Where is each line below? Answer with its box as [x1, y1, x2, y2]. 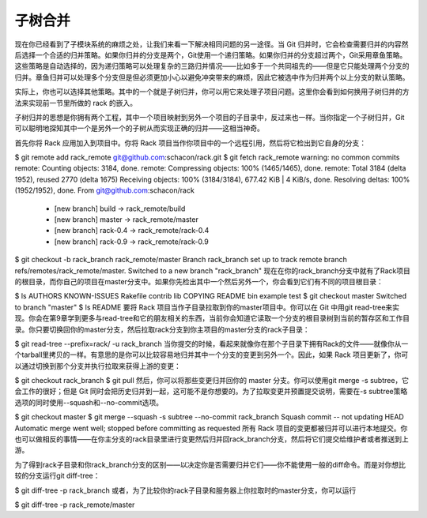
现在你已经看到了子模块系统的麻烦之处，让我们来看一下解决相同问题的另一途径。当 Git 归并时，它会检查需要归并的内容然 [14, 39, 409, 49]
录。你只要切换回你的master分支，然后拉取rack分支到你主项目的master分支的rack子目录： [14, 325, 310, 334]
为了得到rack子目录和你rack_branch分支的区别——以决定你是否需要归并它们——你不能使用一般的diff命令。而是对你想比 [14, 460, 406, 469]
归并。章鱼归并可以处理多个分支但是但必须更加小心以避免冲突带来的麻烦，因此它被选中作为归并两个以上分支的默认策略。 [14, 72, 410, 82]
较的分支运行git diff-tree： [14, 471, 100, 481]
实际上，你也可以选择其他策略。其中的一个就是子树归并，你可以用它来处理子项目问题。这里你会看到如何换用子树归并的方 [14, 87, 410, 96]
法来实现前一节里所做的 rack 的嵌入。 [14, 98, 138, 107]
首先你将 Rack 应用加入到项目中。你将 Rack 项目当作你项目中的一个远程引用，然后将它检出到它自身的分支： [14, 138, 367, 148]
